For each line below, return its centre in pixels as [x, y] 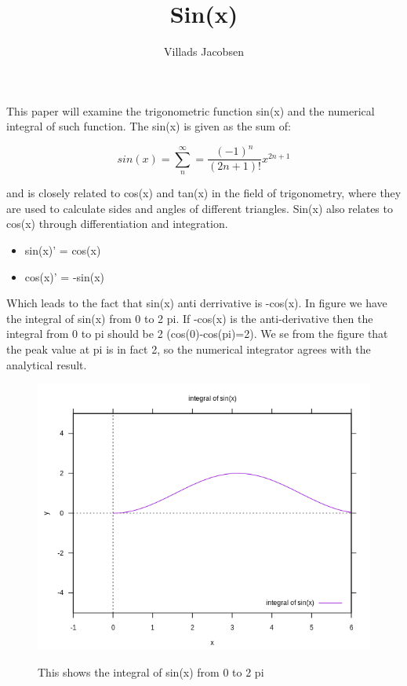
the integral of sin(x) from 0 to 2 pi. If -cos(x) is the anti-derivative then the [190, 318]
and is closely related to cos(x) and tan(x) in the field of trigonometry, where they [204, 193]
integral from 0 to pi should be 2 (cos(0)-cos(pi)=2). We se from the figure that [197, 334]
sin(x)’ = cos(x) [63, 250]
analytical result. [47, 364]
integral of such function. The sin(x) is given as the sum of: [149, 126]
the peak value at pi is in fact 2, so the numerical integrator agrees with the [189, 349]
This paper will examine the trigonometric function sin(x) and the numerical [191, 110]
